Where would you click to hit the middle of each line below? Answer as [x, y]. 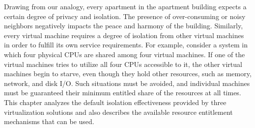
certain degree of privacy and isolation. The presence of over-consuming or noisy [125, 16]
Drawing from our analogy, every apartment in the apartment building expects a [125, 6]
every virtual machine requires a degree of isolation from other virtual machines [124, 35]
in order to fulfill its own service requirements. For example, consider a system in [126, 45]
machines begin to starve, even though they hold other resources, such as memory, [128, 74]
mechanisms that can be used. [49, 121]
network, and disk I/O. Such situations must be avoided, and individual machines [127, 83]
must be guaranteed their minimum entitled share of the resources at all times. [123, 93]
